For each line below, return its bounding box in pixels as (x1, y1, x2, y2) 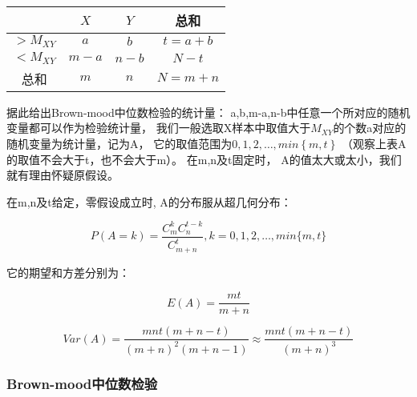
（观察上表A (341, 135, 407, 152)
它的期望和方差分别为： (6, 263, 130, 280)
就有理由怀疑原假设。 (6, 166, 119, 183)
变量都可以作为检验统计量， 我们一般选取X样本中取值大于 (6, 119, 311, 136)
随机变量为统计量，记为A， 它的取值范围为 (6, 135, 233, 152)
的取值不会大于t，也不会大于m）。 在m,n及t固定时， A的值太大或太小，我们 (6, 150, 402, 167)
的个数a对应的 (333, 119, 407, 136)
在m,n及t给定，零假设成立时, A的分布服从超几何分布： (6, 193, 292, 210)
